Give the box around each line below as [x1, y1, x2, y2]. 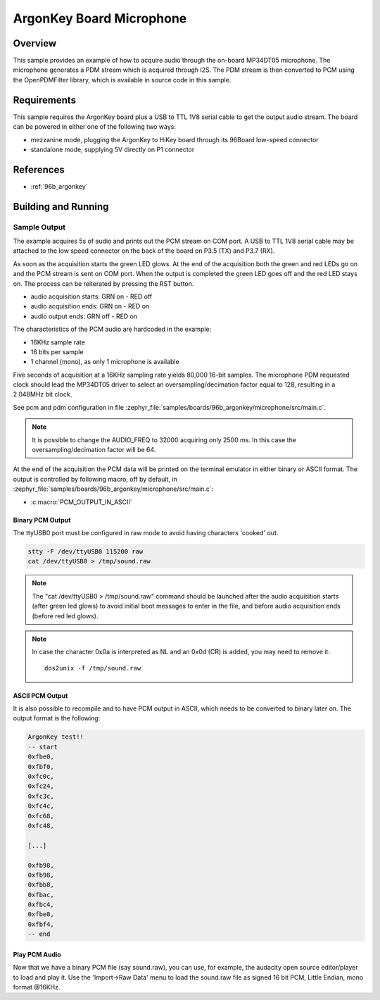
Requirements [13, 94, 77, 106]
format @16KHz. [13, 983, 61, 992]
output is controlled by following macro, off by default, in [13, 475, 177, 483]
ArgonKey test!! [27, 733, 84, 741]
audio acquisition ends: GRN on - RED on [30, 302, 150, 311]
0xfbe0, [27, 753, 54, 761]
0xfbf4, [27, 920, 54, 928]
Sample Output [13, 222, 66, 232]
